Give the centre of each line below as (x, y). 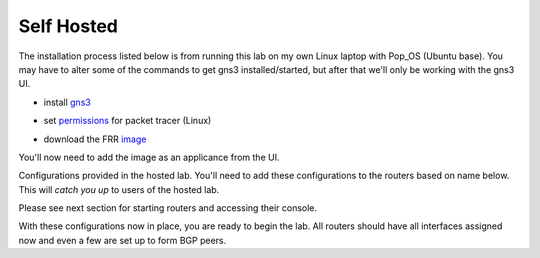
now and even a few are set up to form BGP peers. (122, 240)
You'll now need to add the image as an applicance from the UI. (149, 157)
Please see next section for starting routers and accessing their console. (168, 208)
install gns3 (67, 102)
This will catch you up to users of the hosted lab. (119, 189)
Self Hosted (68, 26)
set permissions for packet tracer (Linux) (127, 121)
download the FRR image (95, 139)
